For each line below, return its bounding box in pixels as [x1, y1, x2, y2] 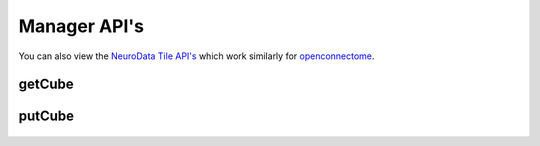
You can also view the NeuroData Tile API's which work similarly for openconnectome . [18, 50, 375, 62]
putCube [18, 108, 75, 125]
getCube [18, 76, 74, 93]
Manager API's [18, 15, 145, 37]
